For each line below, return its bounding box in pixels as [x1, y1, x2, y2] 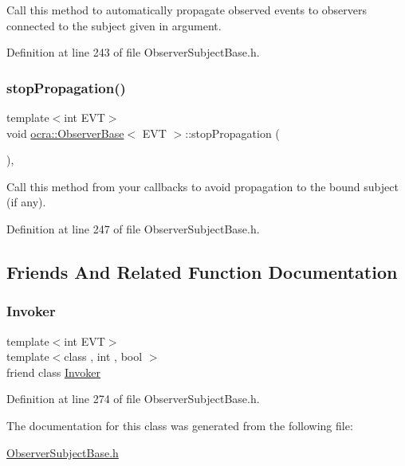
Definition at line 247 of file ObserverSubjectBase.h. [6, 220, 260, 237]
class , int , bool [64, 348, 143, 365]
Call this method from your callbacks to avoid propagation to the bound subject [6, 178, 399, 194]
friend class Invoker [6, 363, 101, 380]
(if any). [6, 194, 46, 210]
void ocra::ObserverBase [6, 124, 124, 141]
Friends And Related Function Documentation [6, 259, 398, 284]
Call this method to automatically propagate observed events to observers [6, 2, 368, 18]
